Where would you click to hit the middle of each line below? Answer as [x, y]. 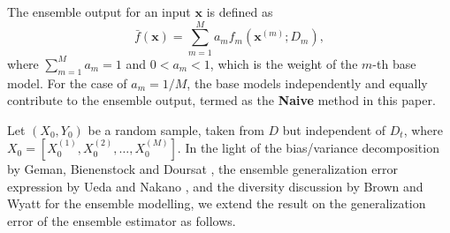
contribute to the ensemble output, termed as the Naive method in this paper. [221, 100]
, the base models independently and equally [307, 83]
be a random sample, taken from [176, 129]
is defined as [240, 11]
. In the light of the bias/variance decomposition [308, 148]
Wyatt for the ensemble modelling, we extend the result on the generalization [217, 203]
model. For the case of [67, 83]
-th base [394, 63]
